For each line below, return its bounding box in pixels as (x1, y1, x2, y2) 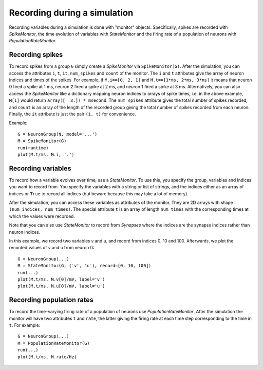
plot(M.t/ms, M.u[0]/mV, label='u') (18, 283, 105, 289)
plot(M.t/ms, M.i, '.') (18, 151, 75, 157)
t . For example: (9, 322, 40, 328)
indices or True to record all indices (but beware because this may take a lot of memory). (9, 190, 188, 197)
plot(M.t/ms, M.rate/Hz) (18, 354, 77, 360)
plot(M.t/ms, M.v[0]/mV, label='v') (18, 277, 105, 282)
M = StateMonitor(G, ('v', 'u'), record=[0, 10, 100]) (18, 263, 151, 269)
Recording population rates (9, 296, 94, 304)
